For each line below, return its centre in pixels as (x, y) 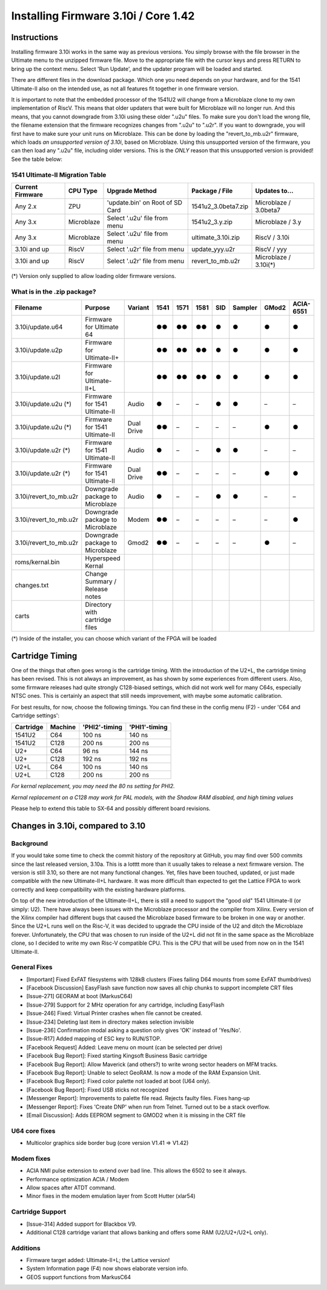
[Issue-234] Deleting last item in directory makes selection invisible (110, 1022)
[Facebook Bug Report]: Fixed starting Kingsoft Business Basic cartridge (117, 1056)
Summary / (101, 581)
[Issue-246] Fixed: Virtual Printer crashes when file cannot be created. (114, 1013)
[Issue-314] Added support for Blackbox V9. (81, 1224)
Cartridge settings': (35, 715)
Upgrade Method (132, 191)
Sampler (245, 308)
